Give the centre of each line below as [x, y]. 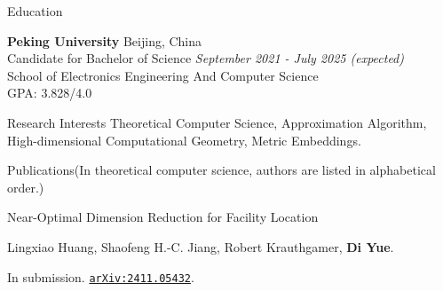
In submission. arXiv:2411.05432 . [101, 276]
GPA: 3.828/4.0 [50, 93]
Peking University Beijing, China [105, 40]
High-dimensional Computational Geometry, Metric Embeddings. [184, 140]
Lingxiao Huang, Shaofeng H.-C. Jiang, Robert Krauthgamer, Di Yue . [201, 246]
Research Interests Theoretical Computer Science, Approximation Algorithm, [217, 122]
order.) [26, 187]
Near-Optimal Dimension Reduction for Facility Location [163, 217]
